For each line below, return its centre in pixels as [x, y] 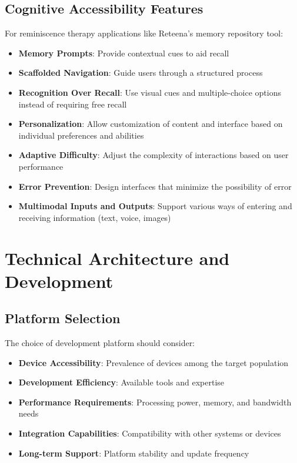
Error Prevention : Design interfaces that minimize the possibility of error [155, 186]
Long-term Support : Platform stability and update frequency [134, 453]
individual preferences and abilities [81, 135]
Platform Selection [63, 318]
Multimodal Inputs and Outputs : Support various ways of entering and [155, 206]
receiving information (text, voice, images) [95, 217]
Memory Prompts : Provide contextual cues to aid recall [124, 53]
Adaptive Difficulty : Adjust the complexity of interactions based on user [153, 155]
